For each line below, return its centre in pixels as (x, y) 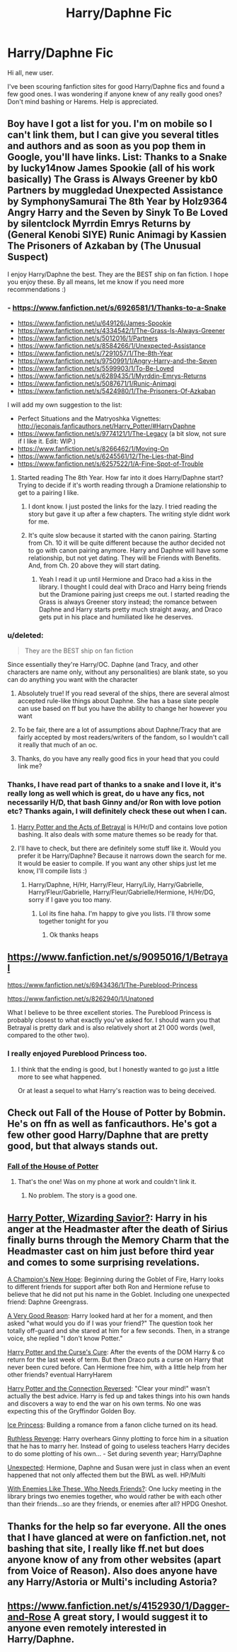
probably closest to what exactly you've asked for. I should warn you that (114, 1020)
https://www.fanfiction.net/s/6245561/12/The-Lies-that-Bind (105, 457)
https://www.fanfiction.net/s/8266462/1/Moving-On (93, 449)
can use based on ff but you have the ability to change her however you (122, 709)
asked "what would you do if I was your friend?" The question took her (110, 1323)
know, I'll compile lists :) (52, 871)
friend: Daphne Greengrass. (48, 1302)
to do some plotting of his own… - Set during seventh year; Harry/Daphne (115, 1454)
